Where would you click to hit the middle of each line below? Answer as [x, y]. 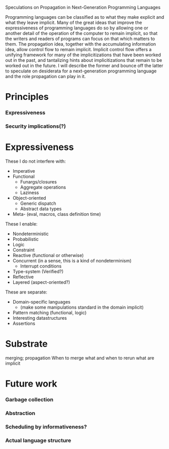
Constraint [24, 250]
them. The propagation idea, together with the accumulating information [81, 44]
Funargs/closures [38, 181]
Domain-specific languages [41, 302]
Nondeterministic [31, 234]
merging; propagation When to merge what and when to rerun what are [80, 358]
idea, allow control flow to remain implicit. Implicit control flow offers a [78, 49]
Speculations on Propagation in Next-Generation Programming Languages [83, 7]
